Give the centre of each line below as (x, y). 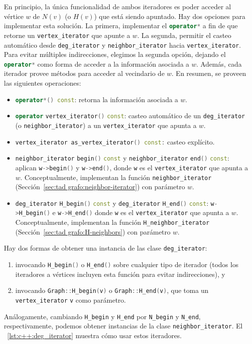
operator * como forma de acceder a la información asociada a (97, 63)
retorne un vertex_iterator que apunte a (67, 35)
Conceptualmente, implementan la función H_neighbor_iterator (112, 222)
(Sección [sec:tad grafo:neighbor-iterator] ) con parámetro (100, 187)
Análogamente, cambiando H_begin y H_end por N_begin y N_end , (102, 316)
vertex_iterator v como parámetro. (71, 299)
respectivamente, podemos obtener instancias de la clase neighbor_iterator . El (123, 326)
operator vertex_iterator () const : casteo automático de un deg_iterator (130, 116)
